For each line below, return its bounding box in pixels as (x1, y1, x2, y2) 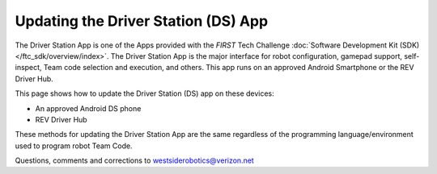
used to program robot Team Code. (15, 141, 133, 151)
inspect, (15, 63, 42, 72)
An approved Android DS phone (35, 103, 142, 113)
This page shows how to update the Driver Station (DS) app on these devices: (15, 89, 274, 98)
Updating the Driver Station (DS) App (15, 12, 269, 30)
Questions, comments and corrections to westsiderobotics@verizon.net (15, 155, 254, 165)
